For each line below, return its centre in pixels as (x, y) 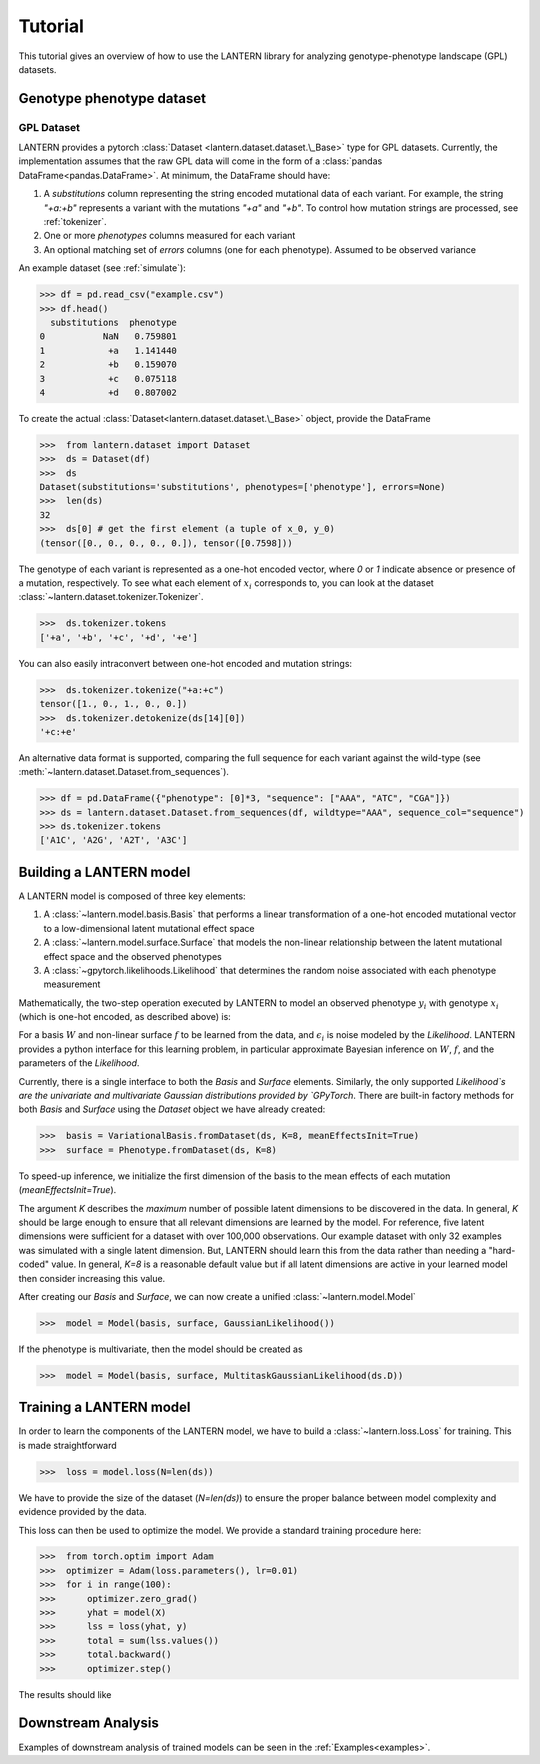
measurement (72, 984)
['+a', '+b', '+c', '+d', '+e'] (119, 637)
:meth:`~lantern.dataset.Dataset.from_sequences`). (124, 772)
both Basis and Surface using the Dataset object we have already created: (172, 1109)
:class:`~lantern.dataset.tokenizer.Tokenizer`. (111, 597)
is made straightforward (67, 1445)
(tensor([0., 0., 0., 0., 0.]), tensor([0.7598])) (166, 543)
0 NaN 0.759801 (108, 336)
